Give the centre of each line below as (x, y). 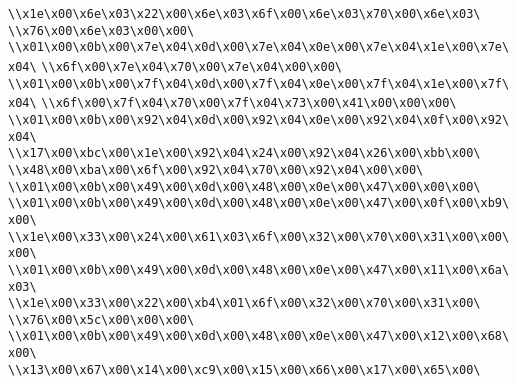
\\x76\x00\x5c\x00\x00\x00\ (101, 319)
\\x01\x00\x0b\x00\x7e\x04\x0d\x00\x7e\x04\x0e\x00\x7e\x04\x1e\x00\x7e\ (259, 47)
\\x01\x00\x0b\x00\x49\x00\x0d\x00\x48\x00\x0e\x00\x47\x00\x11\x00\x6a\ (259, 269)
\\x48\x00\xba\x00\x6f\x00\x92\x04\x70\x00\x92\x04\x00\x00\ (216, 169)
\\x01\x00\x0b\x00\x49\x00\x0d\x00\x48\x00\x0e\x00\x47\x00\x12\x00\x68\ (259, 336)
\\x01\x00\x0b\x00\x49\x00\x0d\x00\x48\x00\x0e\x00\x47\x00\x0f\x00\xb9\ (259, 203)
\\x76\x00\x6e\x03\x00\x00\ (101, 30)
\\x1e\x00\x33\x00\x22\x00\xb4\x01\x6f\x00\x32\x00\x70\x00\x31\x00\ (244, 303)
